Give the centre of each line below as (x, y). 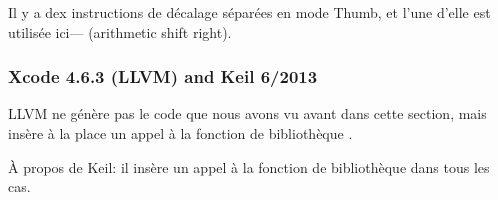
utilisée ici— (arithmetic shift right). (120, 31)
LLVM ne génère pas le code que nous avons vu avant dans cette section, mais (247, 113)
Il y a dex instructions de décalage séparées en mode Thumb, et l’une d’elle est (249, 12)
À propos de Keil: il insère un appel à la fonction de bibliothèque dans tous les (249, 166)
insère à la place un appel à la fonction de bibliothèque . (180, 133)
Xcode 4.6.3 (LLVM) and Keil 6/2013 (163, 76)
